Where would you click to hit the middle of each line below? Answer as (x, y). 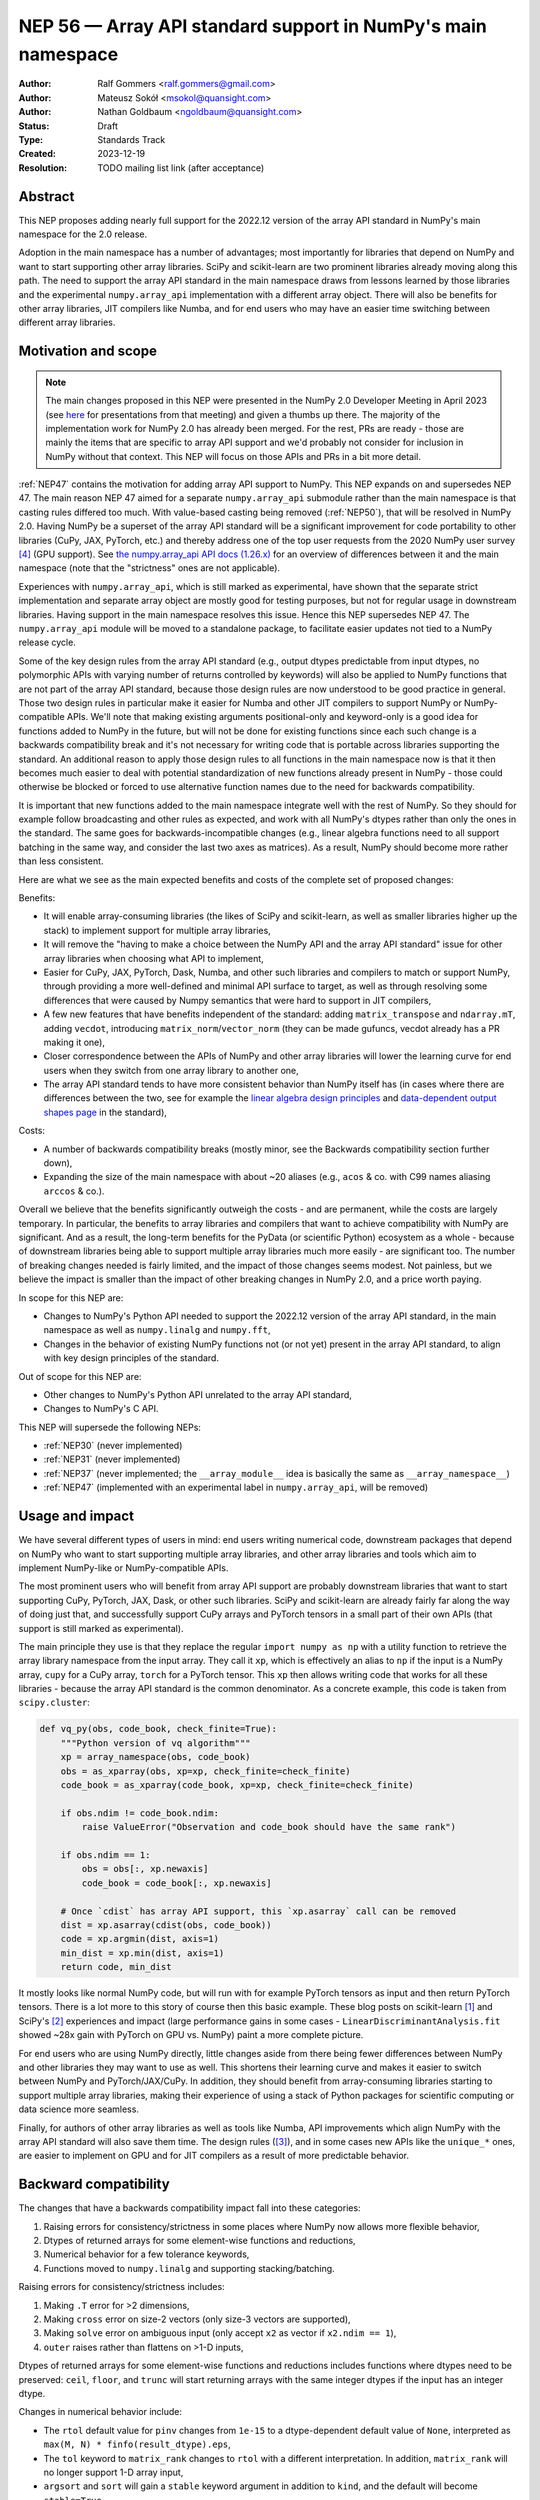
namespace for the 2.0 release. (83, 234)
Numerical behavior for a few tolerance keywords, (146, 2254)
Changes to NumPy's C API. (101, 1409)
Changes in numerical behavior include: (100, 2412)
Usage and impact (76, 1516)
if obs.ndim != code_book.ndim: (140, 1813)
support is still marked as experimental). (101, 1628)
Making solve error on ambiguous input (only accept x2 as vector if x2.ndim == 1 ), (220, 2333)
